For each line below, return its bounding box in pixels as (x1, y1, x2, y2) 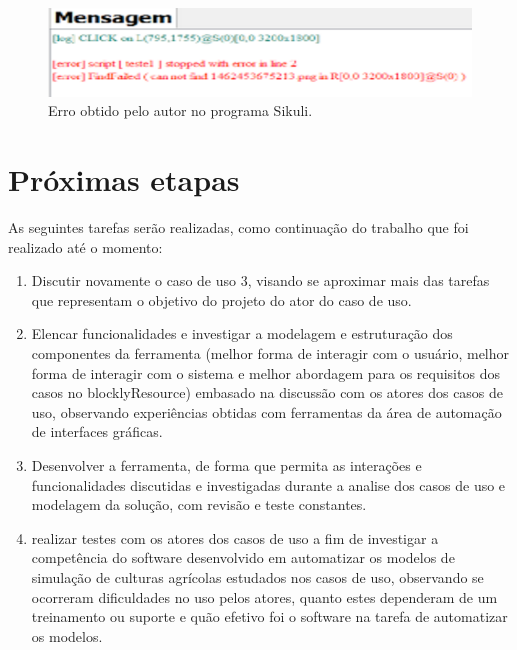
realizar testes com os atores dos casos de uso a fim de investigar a (31, 527, 439, 548)
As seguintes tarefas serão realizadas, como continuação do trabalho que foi (8, 217, 469, 238)
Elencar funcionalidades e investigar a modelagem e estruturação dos (31, 323, 453, 344)
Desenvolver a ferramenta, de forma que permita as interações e (31, 455, 422, 475)
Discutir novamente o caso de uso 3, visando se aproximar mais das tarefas (31, 270, 490, 291)
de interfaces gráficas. (31, 421, 163, 442)
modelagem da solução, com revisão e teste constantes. (31, 494, 367, 515)
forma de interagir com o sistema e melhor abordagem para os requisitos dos (31, 362, 500, 383)
